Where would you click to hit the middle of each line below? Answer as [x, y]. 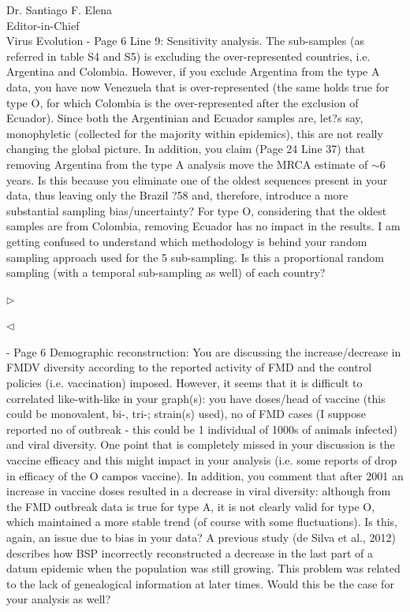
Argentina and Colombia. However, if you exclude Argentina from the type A [193, 71]
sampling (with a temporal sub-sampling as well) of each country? [166, 272]
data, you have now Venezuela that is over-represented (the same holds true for [198, 86]
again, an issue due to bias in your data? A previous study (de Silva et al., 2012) [201, 537]
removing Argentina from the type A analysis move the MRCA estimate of [187, 164]
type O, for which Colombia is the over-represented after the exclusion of [183, 102]
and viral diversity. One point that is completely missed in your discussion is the [201, 444]
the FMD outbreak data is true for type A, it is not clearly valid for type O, [191, 506]
